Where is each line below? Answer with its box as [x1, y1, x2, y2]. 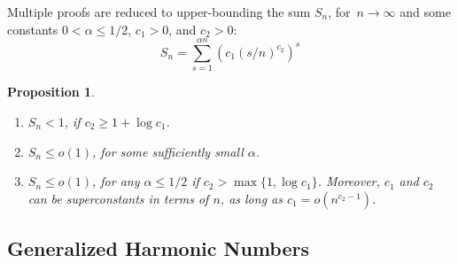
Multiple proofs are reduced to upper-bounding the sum [7, 3, 311, 20]
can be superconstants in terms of [27, 189, 209, 207]
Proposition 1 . [7, 82, 95, 101]
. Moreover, [317, 172, 380, 190]
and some [400, 3, 451, 20]
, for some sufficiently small [91, 142, 244, 160]
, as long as [220, 189, 283, 207]
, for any [91, 172, 140, 190]
